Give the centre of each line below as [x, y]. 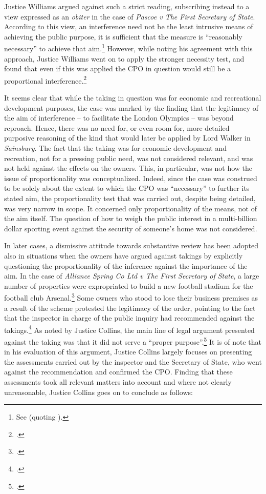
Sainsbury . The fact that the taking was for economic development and [115, 148]
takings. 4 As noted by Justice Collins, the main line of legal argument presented [129, 329]
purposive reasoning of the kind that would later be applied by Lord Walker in [127, 138]
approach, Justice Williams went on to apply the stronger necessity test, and [124, 58]
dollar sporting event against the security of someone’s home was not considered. [131, 228]
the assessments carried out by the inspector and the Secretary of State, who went [133, 361]
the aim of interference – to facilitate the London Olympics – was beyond [119, 118]
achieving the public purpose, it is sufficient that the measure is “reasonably [123, 36]
